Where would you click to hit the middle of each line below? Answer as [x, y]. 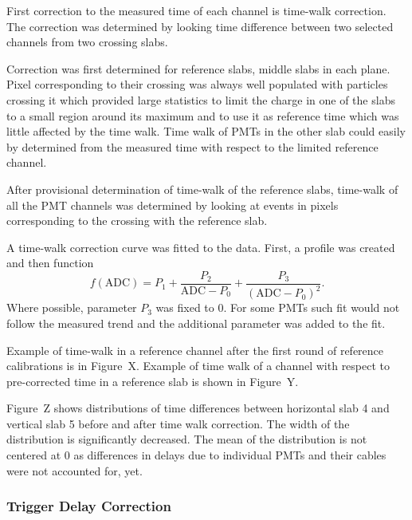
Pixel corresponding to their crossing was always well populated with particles [197, 84]
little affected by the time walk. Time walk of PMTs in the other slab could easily [206, 131]
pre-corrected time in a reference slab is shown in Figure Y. [153, 381]
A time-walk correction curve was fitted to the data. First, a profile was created [201, 247]
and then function [50, 263]
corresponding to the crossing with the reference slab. [137, 221]
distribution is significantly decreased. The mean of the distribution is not [187, 439]
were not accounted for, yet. [75, 470]
